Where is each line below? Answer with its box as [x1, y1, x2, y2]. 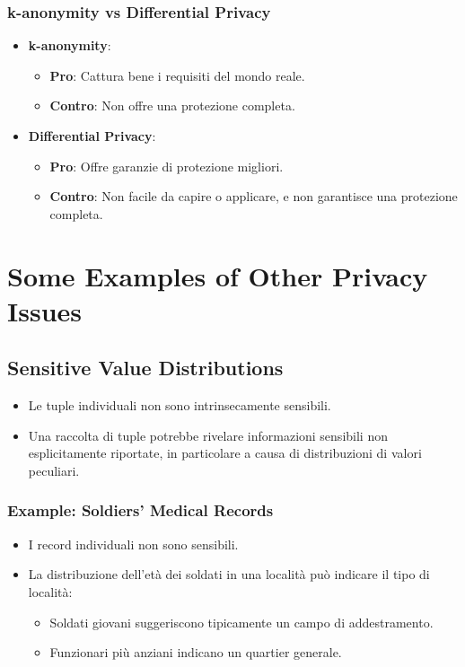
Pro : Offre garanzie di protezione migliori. [49, 156, 284, 175]
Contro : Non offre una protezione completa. [49, 96, 295, 115]
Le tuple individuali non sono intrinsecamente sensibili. [28, 396, 331, 415]
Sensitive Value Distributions [7, 354, 284, 382]
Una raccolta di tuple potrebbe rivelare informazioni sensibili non [28, 426, 388, 444]
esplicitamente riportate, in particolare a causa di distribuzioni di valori [28, 443, 422, 462]
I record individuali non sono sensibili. [28, 534, 239, 553]
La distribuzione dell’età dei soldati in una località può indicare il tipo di [28, 565, 430, 584]
